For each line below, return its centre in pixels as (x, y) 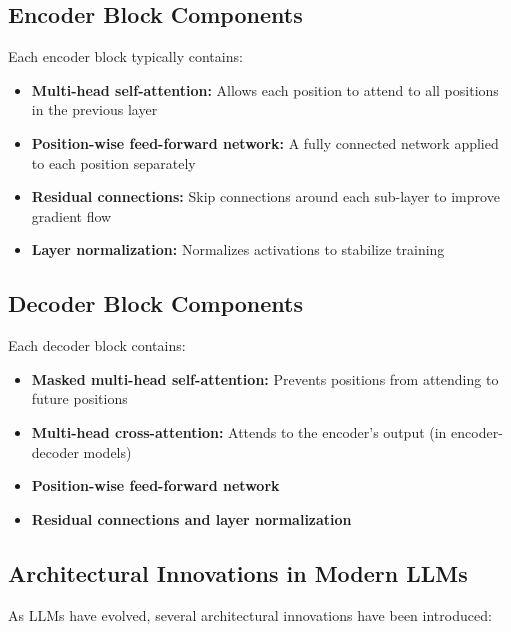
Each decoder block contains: (97, 345)
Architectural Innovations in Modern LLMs (238, 572)
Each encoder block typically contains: (125, 56)
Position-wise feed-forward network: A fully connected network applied (265, 142)
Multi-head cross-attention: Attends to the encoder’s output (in (239, 431)
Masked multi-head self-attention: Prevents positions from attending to (265, 378)
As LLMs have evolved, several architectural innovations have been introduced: (250, 614)
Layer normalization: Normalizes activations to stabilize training (238, 249)
